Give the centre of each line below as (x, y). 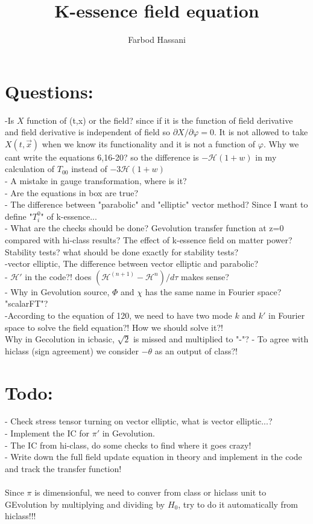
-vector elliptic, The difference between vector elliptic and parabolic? (132, 264)
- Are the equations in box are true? (72, 192)
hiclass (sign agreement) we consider (72, 350)
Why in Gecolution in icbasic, (60, 339)
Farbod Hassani (157, 40)
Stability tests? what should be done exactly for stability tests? (122, 251)
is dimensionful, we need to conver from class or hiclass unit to (150, 492)
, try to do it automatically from (238, 504)
